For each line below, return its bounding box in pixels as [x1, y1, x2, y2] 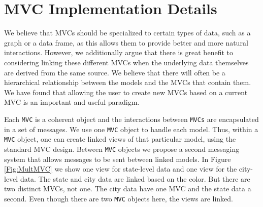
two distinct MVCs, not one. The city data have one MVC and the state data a [4, 183, 251, 194]
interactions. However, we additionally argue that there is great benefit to [4, 47, 234, 58]
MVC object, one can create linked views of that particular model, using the [4, 134, 236, 144]
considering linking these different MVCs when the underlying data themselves [4, 57, 249, 67]
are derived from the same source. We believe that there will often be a [4, 67, 225, 77]
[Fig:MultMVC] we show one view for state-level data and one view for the [4, 163, 237, 174]
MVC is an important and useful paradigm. [4, 97, 140, 107]
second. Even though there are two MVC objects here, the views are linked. [4, 193, 233, 203]
